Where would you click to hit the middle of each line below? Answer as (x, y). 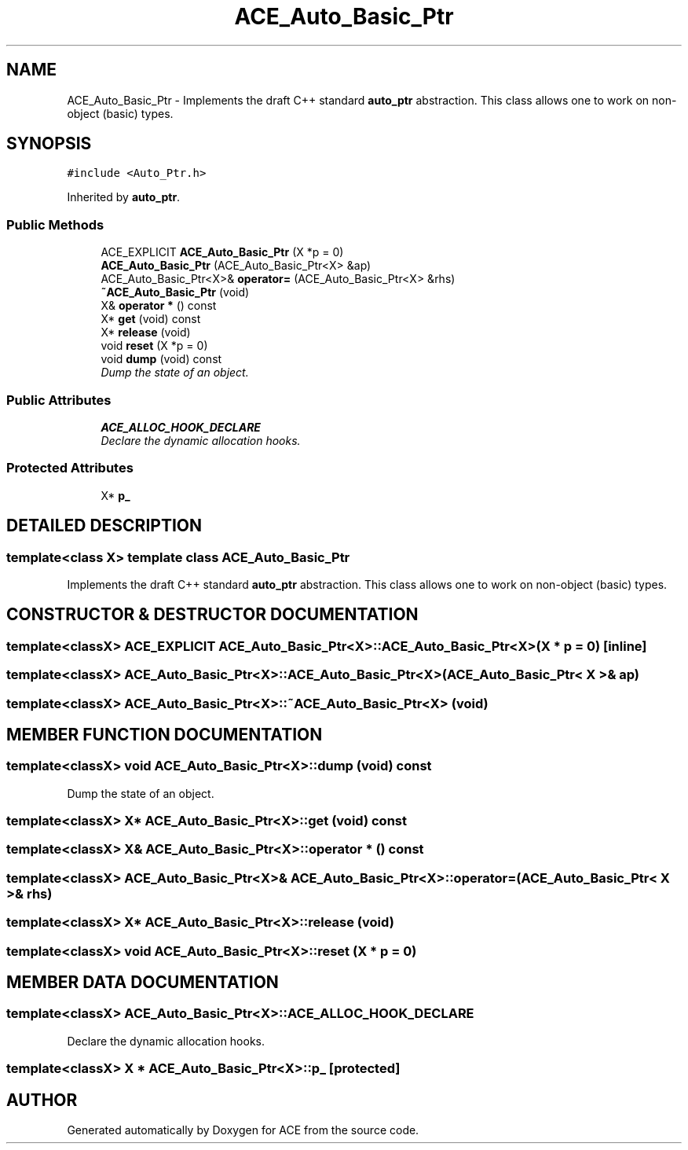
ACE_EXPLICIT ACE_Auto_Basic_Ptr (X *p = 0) (222, 252)
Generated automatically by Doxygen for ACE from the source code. (243, 1130)
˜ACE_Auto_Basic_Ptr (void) (175, 292)
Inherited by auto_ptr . (124, 197)
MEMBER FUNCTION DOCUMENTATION (165, 734)
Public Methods (55, 224)
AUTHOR (42, 1100)
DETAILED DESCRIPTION (104, 526)
